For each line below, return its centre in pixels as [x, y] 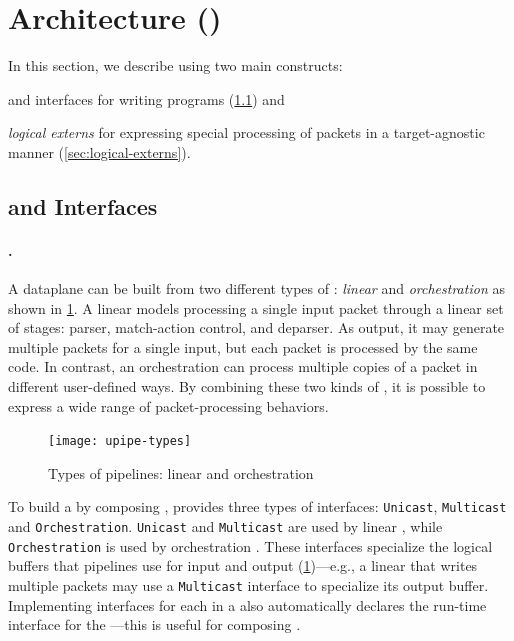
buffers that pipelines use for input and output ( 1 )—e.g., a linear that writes [243, 565]
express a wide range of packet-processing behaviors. [168, 405]
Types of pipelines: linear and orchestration [181, 472]
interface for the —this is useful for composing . [154, 624]
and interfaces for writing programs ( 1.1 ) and [146, 98]
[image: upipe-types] [120, 441]
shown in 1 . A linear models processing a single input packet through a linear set [256, 307]
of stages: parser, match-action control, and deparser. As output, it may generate [256, 327]
